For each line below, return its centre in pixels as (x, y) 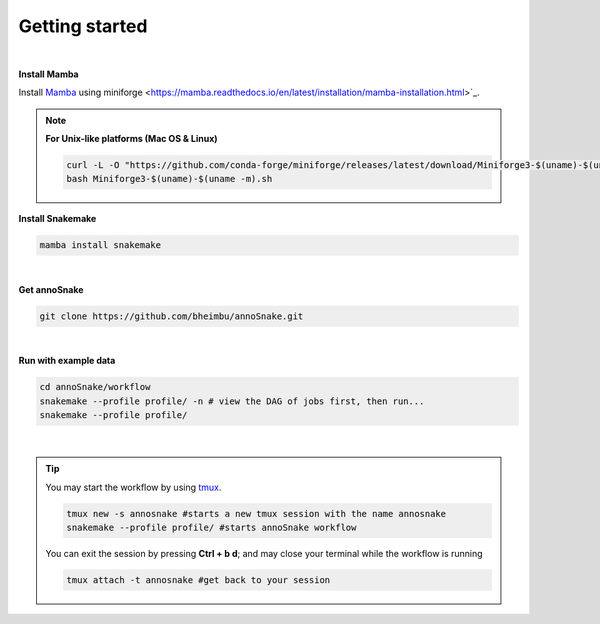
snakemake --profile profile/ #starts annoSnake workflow (211, 528)
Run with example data (67, 361)
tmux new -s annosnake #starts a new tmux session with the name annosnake (256, 513)
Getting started (83, 26)
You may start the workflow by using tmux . (133, 487)
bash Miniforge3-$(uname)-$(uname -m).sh (169, 179)
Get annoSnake (51, 289)
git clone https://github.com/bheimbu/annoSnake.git (171, 316)
